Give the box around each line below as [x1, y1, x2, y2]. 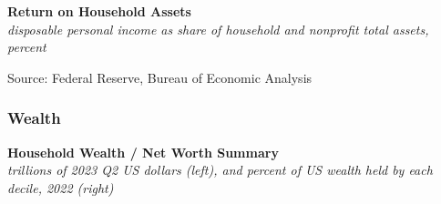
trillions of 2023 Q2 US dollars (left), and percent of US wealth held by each [7, 160, 433, 179]
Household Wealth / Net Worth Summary [7, 142, 279, 161]
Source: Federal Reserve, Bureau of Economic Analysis [7, 67, 313, 87]
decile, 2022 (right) [7, 178, 114, 197]
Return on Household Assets [7, 2, 191, 20]
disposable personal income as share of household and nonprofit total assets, [7, 19, 429, 38]
